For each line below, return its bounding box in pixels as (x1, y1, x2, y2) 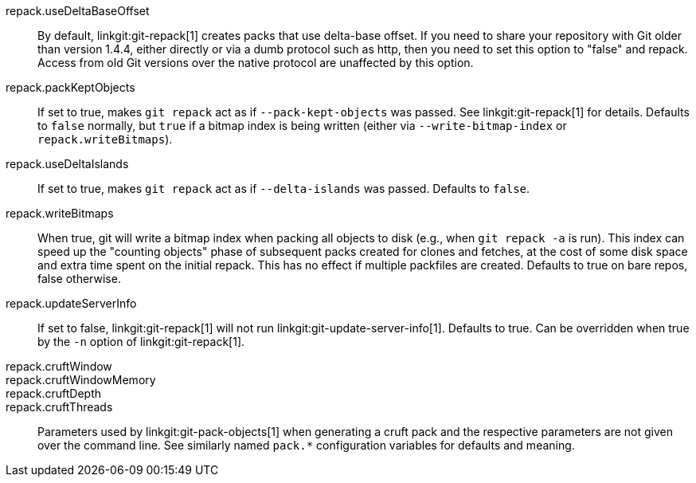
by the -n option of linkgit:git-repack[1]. (37, 335, 245, 348)
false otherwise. (37, 272, 121, 285)
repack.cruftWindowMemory (6, 373, 156, 387)
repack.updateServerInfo (6, 296, 137, 310)
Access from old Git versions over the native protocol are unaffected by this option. (37, 56, 474, 69)
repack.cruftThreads (6, 400, 113, 414)
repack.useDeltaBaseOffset (6, 4, 150, 18)
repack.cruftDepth (6, 387, 102, 400)
